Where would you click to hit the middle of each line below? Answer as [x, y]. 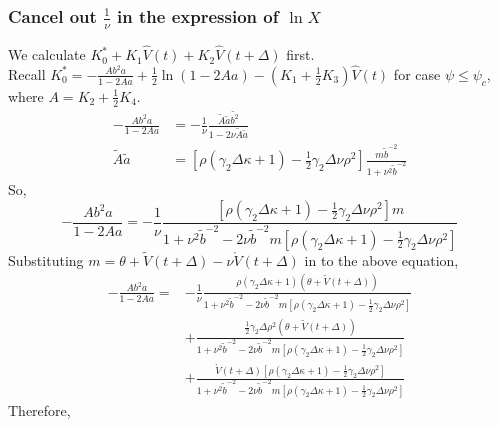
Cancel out [52, 15]
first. [300, 54]
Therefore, [39, 409]
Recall [27, 73]
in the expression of [198, 15]
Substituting [46, 259]
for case [417, 73]
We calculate [47, 54]
